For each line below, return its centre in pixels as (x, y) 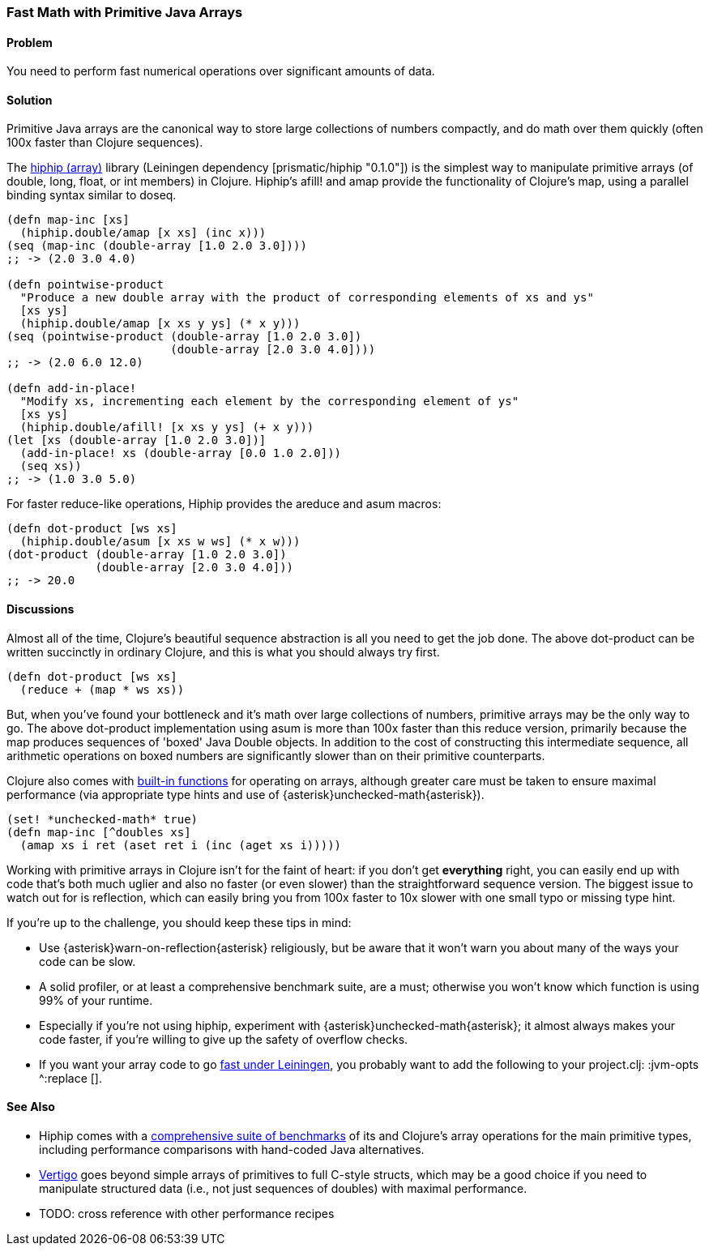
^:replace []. (70, 1078)
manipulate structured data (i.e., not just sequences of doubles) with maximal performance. (283, 1188)
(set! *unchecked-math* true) (103, 819)
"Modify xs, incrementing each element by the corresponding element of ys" (269, 402)
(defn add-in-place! (72, 389)
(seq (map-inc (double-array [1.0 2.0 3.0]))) (157, 246)
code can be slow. (88, 961)
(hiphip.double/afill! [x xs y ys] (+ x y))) (167, 427)
